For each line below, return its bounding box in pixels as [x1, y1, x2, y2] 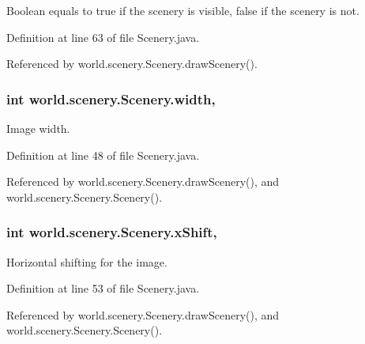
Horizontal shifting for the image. [6, 253, 167, 270]
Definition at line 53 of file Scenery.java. [6, 280, 200, 297]
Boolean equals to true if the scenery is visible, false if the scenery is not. [6, 2, 359, 18]
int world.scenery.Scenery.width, [6, 89, 216, 108]
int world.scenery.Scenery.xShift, [6, 222, 217, 242]
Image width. [6, 120, 70, 136]
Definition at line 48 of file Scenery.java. [6, 146, 200, 163]
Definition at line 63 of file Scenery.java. [6, 28, 200, 45]
